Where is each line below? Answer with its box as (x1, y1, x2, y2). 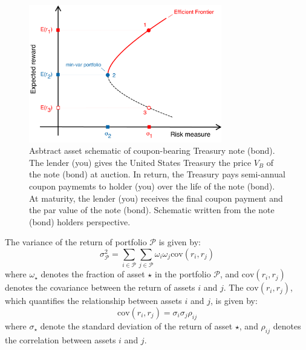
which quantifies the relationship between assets (5, 294, 182, 307)
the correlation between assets (5, 333, 116, 346)
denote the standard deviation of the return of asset (40, 319, 233, 332)
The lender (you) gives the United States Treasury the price (29, 156, 252, 168)
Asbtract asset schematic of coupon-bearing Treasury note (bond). (29, 144, 275, 157)
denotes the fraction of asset (41, 268, 145, 280)
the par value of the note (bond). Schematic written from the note (29, 203, 275, 216)
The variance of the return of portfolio (5, 236, 147, 248)
